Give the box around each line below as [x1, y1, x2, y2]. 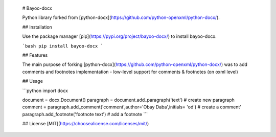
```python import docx [22, 87, 68, 94]
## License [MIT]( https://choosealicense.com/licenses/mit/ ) [22, 121, 149, 127]
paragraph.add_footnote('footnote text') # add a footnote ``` [22, 111, 148, 117]
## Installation [22, 24, 52, 30]
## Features [22, 52, 48, 58]
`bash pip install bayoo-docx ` [22, 43, 103, 49]
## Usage [22, 78, 43, 84]
